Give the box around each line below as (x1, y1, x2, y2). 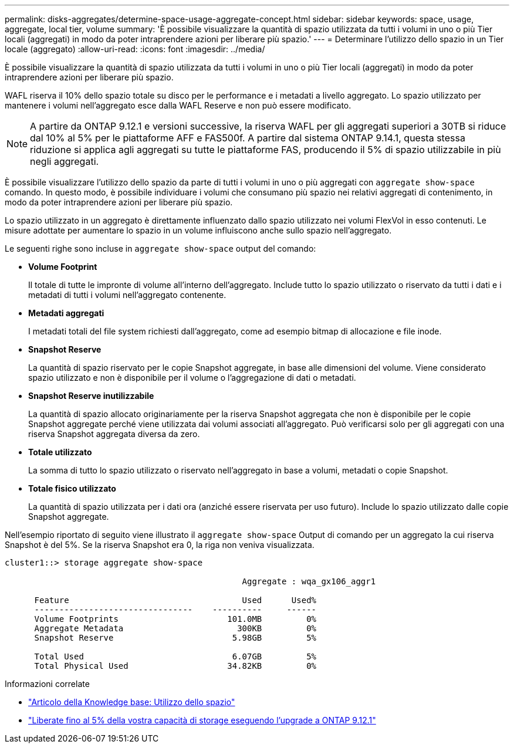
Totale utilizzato (28, 447, 92, 457)
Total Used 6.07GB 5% (34, 652, 317, 661)
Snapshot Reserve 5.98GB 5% (34, 633, 317, 642)
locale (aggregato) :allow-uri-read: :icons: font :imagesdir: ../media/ (5, 44, 265, 54)
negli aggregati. (30, 155, 99, 167)
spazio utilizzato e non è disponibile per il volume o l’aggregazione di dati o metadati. (28, 373, 356, 383)
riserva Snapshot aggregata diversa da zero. (28, 429, 200, 439)
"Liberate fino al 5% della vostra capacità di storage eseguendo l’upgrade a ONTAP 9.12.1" (28, 715, 376, 725)
